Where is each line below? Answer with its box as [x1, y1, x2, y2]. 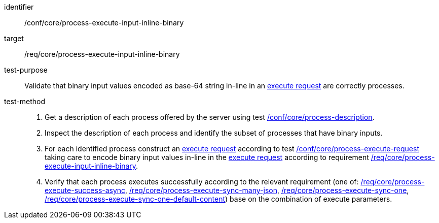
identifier [4, 3, 34, 11]
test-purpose [4, 66, 48, 74]
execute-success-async [45, 186, 126, 195]
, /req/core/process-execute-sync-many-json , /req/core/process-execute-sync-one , [125, 186, 409, 195]
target [4, 34, 24, 43]
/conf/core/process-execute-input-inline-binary [24, 18, 184, 27]
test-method [4, 97, 45, 106]
